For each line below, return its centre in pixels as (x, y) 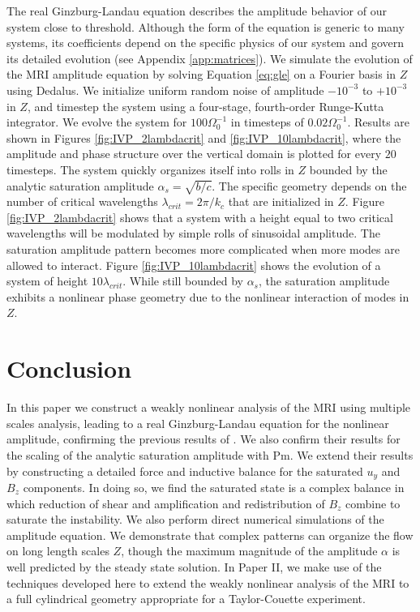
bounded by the (348, 169)
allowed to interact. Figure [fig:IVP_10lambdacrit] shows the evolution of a (194, 265)
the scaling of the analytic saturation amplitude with (138, 454)
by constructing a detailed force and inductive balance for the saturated (185, 471)
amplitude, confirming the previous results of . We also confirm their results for (204, 439)
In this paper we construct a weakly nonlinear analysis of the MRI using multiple (209, 407)
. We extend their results (351, 454)
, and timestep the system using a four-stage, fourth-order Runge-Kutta (206, 106)
